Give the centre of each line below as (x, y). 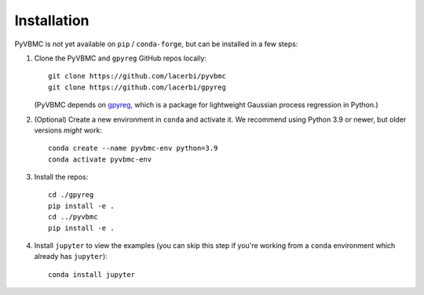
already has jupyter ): (71, 257)
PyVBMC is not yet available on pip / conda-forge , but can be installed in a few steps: (156, 44)
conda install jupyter (92, 274)
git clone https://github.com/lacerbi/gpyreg (137, 87)
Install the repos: (61, 177)
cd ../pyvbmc (73, 217)
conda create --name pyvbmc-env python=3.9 (133, 148)
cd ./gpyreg (71, 195)
